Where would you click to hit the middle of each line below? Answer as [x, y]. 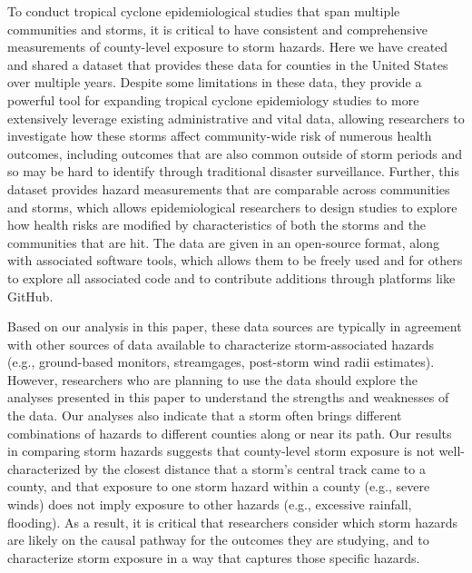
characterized [44, 468]
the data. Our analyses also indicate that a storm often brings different [205, 415]
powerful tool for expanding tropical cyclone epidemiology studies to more [213, 99]
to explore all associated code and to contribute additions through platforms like [231, 277]
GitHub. [30, 296]
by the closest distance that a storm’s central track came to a [255, 468]
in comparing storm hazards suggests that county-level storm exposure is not [221, 451]
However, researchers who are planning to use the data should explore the [213, 379]
